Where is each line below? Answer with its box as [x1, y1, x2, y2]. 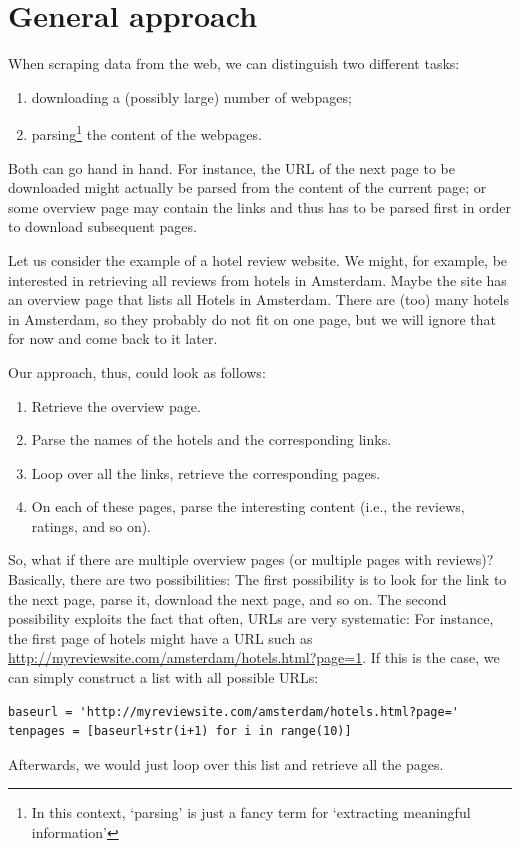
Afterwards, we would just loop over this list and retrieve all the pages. [8, 753, 444, 774]
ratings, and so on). [31, 515, 152, 536]
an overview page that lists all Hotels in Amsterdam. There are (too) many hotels [8, 289, 509, 310]
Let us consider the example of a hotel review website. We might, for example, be [8, 249, 508, 270]
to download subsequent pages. [8, 216, 197, 237]
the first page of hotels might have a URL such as [8, 627, 313, 648]
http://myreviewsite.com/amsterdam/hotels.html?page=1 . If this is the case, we [8, 647, 500, 668]
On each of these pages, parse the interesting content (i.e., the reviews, [31, 496, 465, 517]
